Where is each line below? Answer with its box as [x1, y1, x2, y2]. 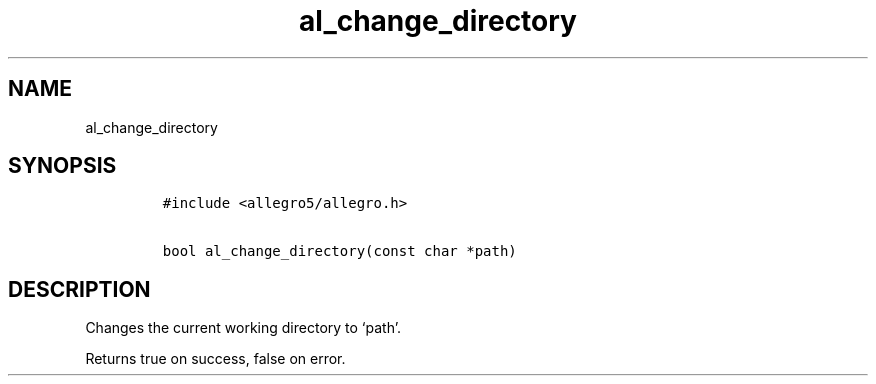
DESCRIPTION [8, 276, 151, 302]
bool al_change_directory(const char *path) [162, 243, 517, 260]
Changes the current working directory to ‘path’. [85, 319, 401, 337]
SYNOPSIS [8, 153, 117, 179]
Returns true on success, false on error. [85, 350, 346, 368]
